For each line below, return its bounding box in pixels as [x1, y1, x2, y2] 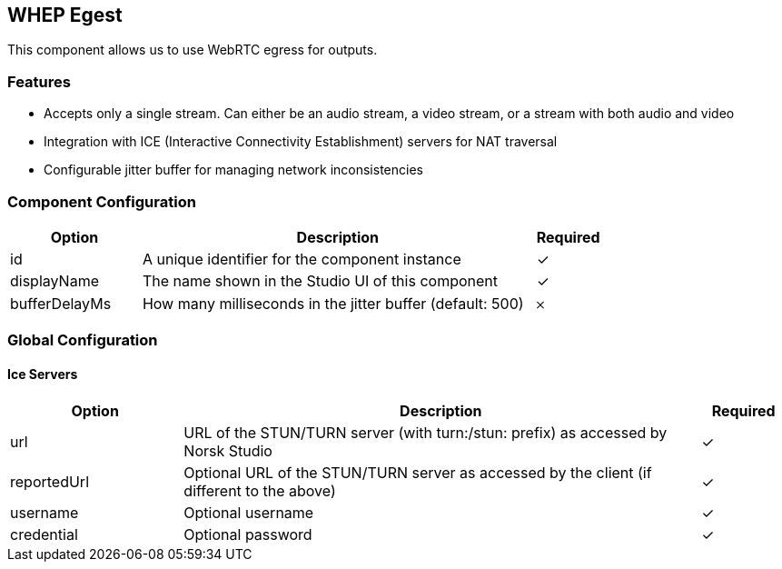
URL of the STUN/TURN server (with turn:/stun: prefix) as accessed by [183, 423, 668, 442]
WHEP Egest [7, 4, 123, 26]
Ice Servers [7, 365, 78, 382]
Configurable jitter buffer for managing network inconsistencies [44, 162, 423, 178]
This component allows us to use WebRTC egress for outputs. [7, 42, 378, 58]
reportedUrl [10, 472, 90, 491]
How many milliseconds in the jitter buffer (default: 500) [142, 294, 524, 313]
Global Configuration [7, 331, 158, 350]
